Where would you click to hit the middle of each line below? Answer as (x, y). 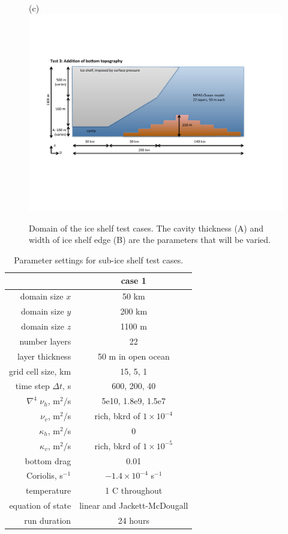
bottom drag (48, 460)
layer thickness (44, 356)
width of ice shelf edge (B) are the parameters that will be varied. (150, 240)
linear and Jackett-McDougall (134, 505)
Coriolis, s (44, 475)
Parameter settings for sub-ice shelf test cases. (99, 259)
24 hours (133, 520)
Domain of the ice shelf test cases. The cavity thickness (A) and (146, 228)
